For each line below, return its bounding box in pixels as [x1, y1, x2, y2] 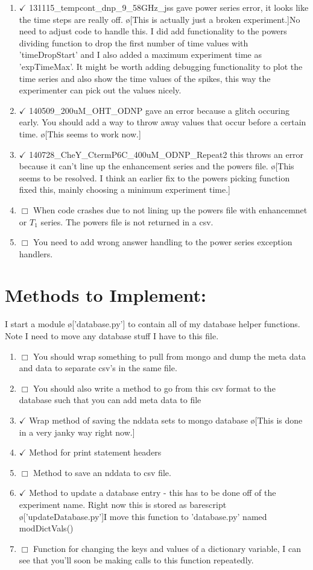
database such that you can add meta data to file [19, 393, 201, 406]
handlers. [19, 247, 53, 260]
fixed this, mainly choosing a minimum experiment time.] [19, 183, 230, 196]
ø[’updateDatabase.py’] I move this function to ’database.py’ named [19, 510, 267, 522]
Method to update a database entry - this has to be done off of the [29, 486, 276, 499]
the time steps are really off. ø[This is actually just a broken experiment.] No [19, 13, 300, 25]
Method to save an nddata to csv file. [33, 466, 171, 478]
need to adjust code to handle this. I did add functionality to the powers [19, 25, 287, 37]
